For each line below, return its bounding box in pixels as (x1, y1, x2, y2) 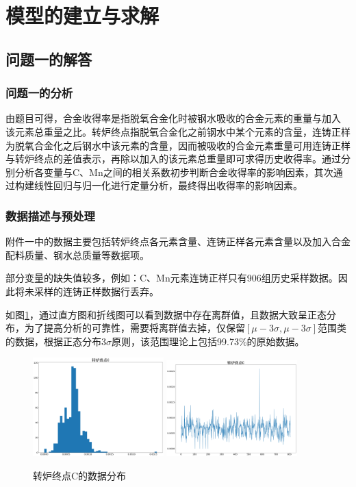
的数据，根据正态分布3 (5, 334, 106, 348)
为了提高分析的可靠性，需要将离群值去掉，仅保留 (24, 321, 245, 335)
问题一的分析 (5, 84, 73, 101)
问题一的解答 (5, 48, 92, 69)
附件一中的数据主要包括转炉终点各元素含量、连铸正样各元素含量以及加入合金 (5, 234, 351, 249)
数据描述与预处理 (5, 207, 95, 224)
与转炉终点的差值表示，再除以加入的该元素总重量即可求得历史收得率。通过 (5, 151, 341, 166)
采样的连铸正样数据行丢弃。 (34, 284, 159, 298)
